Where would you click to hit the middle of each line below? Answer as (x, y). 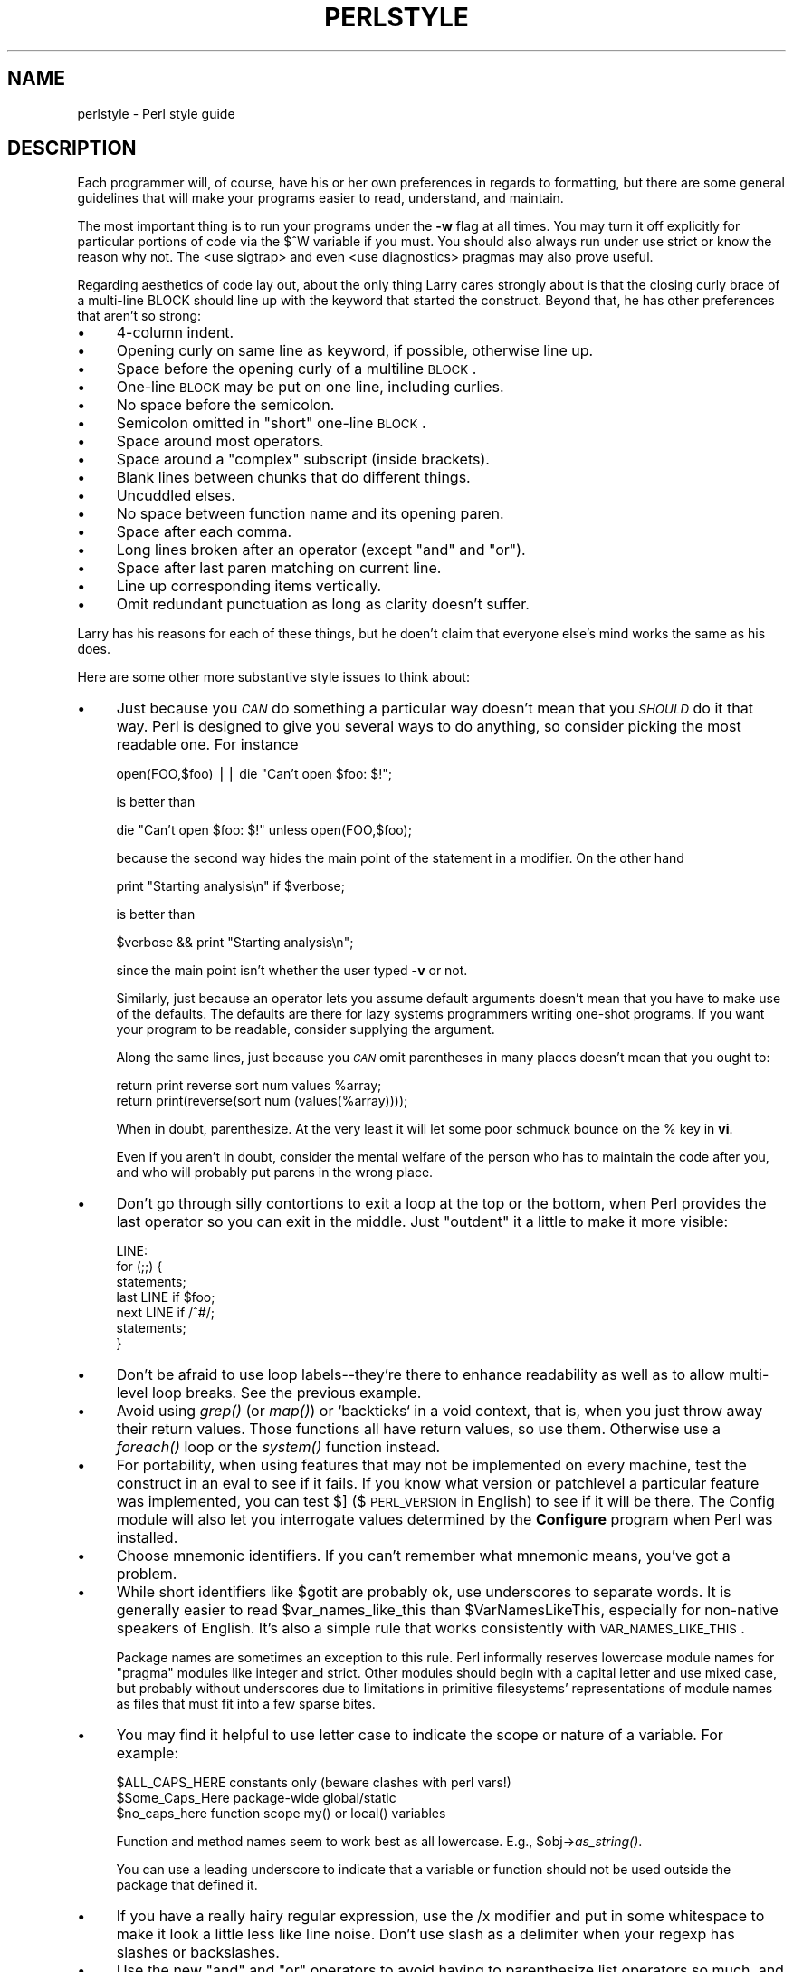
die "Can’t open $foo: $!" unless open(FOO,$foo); (264, 830)
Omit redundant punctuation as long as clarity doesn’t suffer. (323, 604)
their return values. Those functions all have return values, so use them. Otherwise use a (418, 1429)
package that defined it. (187, 1885)
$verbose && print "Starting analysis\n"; (235, 943)
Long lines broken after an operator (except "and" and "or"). (321, 550)
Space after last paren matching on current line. (279, 568)
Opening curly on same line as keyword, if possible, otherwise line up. (355, 351)
